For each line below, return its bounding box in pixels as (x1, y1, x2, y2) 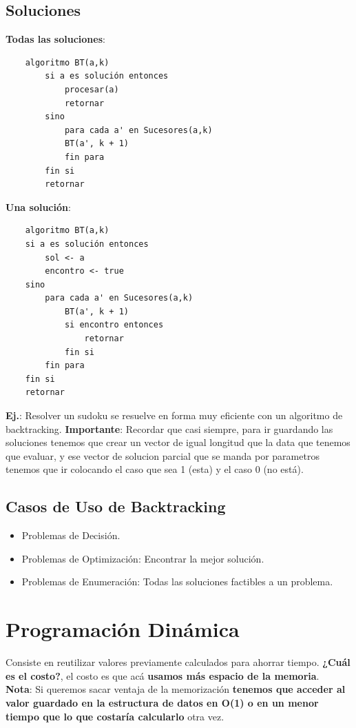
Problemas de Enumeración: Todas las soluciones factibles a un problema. (21, 574, 333, 589)
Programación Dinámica (6, 615, 240, 643)
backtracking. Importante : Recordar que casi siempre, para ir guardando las (6, 421, 333, 436)
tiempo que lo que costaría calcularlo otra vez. (6, 709, 224, 723)
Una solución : (6, 199, 71, 214)
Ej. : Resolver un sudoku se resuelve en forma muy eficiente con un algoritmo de (6, 408, 343, 423)
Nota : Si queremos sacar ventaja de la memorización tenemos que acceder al (6, 682, 346, 696)
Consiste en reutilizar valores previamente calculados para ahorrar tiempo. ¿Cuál (6, 655, 350, 669)
